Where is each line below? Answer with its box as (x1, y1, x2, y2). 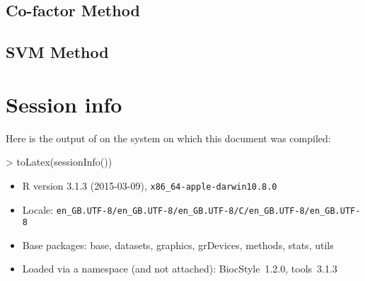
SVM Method (6, 41, 109, 63)
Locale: (22, 202, 54, 217)
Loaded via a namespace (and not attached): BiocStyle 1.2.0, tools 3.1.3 (22, 261, 337, 276)
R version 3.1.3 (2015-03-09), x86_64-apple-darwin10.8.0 (22, 178, 277, 193)
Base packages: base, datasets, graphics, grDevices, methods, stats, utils (22, 237, 334, 252)
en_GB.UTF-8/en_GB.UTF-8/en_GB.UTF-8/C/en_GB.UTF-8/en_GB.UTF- (56, 205, 361, 216)
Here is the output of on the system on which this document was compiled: (6, 130, 331, 145)
